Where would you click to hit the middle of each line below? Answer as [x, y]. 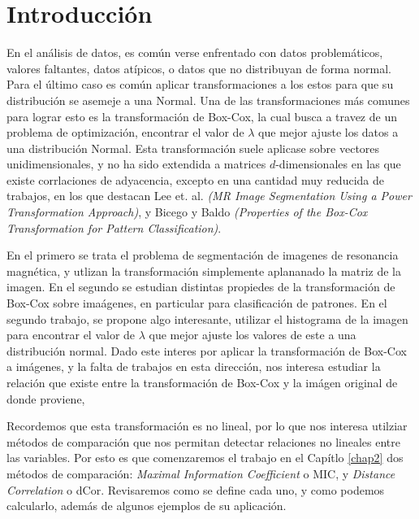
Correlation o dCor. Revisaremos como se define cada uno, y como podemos [196, 489]
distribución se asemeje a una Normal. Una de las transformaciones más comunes [208, 100]
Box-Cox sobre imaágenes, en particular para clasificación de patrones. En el [197, 303]
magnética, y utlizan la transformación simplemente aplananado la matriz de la [204, 270]
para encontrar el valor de [71, 335]
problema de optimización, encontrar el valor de [125, 132]
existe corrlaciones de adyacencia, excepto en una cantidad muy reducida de [195, 179]
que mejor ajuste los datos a [328, 132]
